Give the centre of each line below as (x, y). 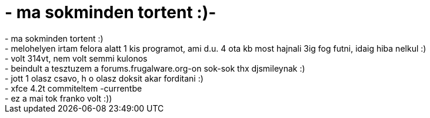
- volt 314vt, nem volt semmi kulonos (76, 58)
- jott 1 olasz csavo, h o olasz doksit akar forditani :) (104, 78)
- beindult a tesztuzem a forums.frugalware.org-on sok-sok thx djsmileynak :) (155, 68)
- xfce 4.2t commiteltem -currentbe (74, 88)
